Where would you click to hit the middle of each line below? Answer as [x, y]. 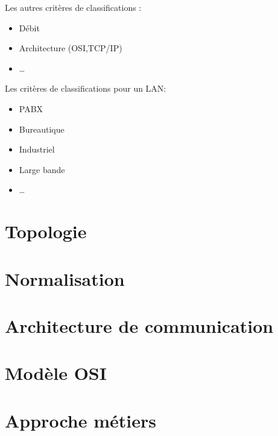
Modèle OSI [56, 373]
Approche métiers [81, 420]
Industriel [37, 149]
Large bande [42, 169]
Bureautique [42, 129]
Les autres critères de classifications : [73, 7]
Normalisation [65, 278]
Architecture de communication [139, 325]
